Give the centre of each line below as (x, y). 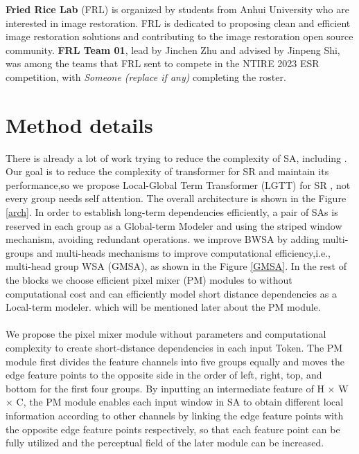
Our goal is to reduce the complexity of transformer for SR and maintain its (167, 171)
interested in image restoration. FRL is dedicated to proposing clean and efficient (178, 22)
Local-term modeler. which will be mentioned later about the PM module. (163, 307)
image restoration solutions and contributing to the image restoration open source (179, 36)
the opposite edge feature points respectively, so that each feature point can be (173, 429)
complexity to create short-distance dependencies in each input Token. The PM (174, 347)
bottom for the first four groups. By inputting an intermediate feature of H (165, 388)
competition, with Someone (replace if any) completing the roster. (146, 76)
